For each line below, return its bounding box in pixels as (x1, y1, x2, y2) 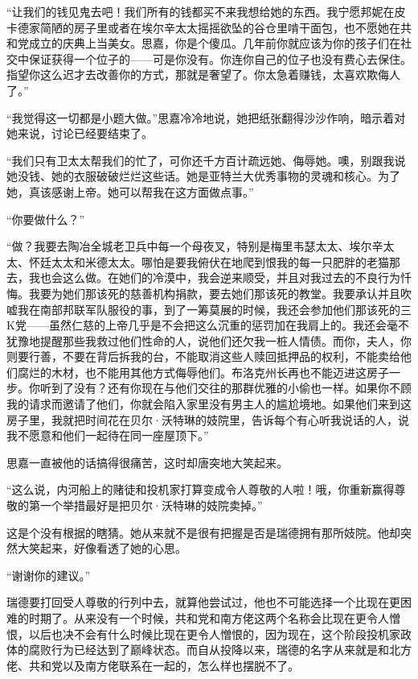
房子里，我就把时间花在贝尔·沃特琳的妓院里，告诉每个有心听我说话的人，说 (6, 411, 409, 428)
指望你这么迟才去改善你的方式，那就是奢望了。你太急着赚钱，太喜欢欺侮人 (6, 66, 400, 83)
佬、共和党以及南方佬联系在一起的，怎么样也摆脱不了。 (6, 656, 299, 673)
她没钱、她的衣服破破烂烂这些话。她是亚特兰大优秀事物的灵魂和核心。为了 (6, 168, 400, 184)
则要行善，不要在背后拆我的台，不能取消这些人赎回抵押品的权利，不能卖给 (6, 348, 400, 365)
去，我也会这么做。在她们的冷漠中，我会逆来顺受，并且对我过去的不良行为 (6, 269, 400, 286)
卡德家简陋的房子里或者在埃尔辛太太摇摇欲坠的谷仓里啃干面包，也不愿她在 (6, 19, 400, 35)
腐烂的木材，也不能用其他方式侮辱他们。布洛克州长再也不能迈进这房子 (17, 363, 389, 380)
